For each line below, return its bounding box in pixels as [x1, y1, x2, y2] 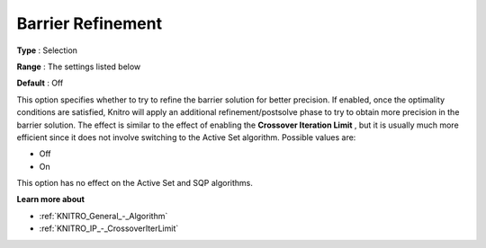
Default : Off [16, 77, 64, 89]
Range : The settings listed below [16, 61, 141, 72]
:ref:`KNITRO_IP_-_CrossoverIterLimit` [39, 223, 179, 234]
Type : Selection [16, 45, 78, 56]
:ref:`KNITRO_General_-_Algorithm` [39, 210, 168, 221]
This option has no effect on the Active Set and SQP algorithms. [16, 178, 254, 189]
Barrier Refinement [16, 13, 162, 33]
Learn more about [16, 194, 85, 205]
